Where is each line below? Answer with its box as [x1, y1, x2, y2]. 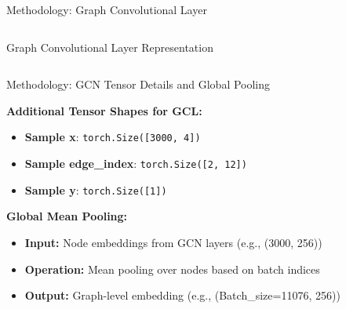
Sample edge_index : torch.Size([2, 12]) [24, 155, 247, 172]
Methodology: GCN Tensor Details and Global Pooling [6, 76, 271, 93]
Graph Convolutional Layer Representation [6, 38, 213, 55]
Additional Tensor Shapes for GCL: [6, 102, 202, 118]
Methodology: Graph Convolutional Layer [6, 2, 207, 17]
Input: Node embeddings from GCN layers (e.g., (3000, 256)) [24, 234, 322, 250]
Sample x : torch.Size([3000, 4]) [24, 129, 201, 145]
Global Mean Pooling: [6, 208, 128, 224]
